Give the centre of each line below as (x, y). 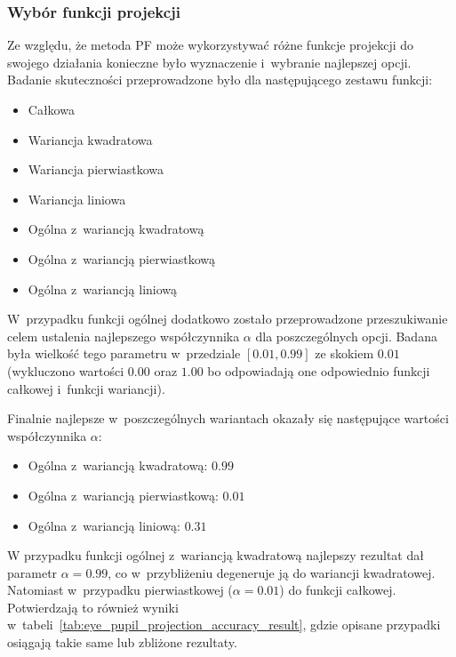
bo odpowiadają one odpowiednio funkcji (319, 370)
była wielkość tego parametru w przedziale (124, 353)
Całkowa (51, 109)
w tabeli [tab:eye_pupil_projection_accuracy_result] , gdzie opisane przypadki (224, 625)
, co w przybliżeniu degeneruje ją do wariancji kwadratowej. (272, 572)
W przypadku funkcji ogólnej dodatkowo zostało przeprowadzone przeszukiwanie (228, 319)
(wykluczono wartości (66, 370)
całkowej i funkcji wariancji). (86, 388)
